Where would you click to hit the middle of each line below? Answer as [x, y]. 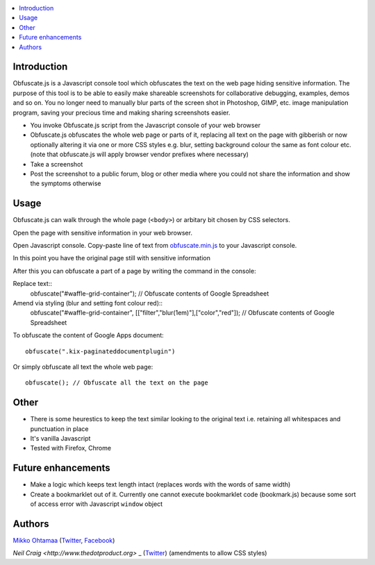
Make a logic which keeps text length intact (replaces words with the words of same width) [160, 484]
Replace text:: [32, 284]
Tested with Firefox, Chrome [70, 448]
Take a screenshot [57, 164]
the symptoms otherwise [66, 183]
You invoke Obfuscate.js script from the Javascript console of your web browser [145, 126]
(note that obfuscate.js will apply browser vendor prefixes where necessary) [140, 154]
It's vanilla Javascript [60, 439]
